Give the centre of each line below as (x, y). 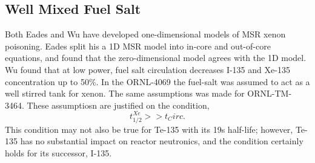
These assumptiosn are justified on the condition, (118, 105)
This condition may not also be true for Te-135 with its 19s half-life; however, (149, 129)
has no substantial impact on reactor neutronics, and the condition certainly (162, 141)
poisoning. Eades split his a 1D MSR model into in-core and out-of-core (138, 46)
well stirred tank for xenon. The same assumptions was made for (125, 93)
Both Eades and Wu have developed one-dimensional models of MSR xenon (145, 34)
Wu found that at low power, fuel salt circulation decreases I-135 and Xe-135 (148, 69)
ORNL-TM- (270, 93)
